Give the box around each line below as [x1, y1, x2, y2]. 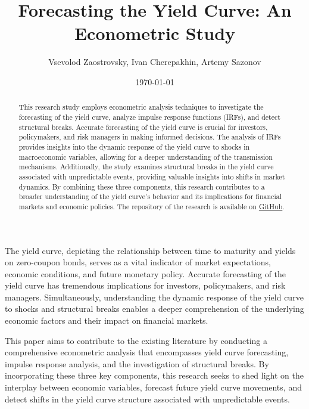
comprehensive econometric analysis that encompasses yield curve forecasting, [5, 346, 289, 358]
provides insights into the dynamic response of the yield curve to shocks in [18, 141, 250, 151]
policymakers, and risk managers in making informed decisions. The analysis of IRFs [18, 132, 281, 142]
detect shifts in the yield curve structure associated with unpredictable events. [5, 392, 290, 405]
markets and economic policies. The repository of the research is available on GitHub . [18, 201, 285, 211]
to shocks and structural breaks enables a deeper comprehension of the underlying [5, 302, 304, 315]
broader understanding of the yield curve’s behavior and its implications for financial [18, 191, 282, 202]
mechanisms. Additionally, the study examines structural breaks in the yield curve [18, 162, 274, 172]
